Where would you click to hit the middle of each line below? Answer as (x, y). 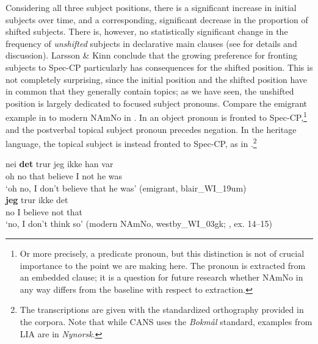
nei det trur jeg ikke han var (60, 164)
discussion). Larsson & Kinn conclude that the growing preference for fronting (152, 55)
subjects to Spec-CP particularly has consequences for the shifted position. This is (159, 67)
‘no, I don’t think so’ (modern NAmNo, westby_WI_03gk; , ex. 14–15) (139, 224)
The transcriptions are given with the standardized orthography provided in (162, 310)
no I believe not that (44, 211)
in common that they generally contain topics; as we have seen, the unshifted (150, 91)
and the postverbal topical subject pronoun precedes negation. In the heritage (151, 129)
